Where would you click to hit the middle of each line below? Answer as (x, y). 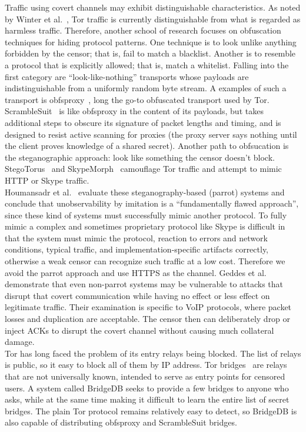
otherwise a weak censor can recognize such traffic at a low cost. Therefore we (145, 261)
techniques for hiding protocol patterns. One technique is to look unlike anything (151, 41)
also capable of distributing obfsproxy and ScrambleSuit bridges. (121, 422)
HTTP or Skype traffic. (47, 180)
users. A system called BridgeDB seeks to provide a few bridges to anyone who (147, 388)
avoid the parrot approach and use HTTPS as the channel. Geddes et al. (136, 272)
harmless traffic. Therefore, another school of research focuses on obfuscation (143, 30)
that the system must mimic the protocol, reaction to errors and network (136, 237)
